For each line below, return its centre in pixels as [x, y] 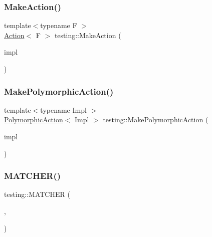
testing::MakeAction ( [88, 35]
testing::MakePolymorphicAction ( [156, 120]
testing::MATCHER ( [37, 194]
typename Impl [63, 109]
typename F [59, 25]
